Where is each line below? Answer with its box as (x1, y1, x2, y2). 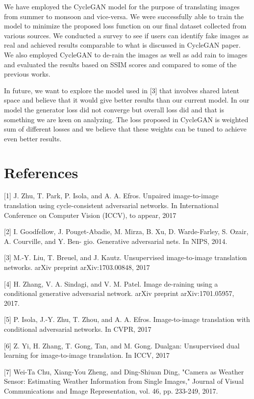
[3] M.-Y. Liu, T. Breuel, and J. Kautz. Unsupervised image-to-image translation (4, 252, 247, 263)
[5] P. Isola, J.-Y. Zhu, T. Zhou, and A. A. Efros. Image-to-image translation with (4, 314, 250, 324)
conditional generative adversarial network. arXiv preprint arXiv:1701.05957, (4, 288, 234, 298)
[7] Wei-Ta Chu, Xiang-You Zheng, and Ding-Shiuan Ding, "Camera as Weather (4, 366, 244, 376)
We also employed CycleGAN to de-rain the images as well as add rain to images (4, 49, 248, 59)
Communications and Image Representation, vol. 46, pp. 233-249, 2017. (4, 385, 218, 396)
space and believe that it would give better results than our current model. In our (4, 95, 250, 105)
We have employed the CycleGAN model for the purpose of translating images (4, 1, 240, 11)
